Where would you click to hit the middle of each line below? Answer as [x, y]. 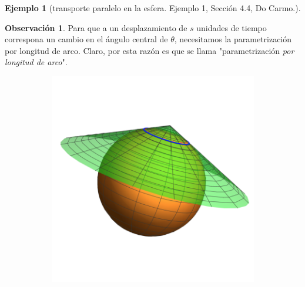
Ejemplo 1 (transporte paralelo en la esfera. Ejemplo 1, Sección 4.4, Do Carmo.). [153, 8]
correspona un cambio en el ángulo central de [86, 39]
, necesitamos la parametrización [233, 39]
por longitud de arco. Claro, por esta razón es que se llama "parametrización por [150, 50]
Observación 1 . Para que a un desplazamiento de [96, 27]
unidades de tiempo [232, 27]
